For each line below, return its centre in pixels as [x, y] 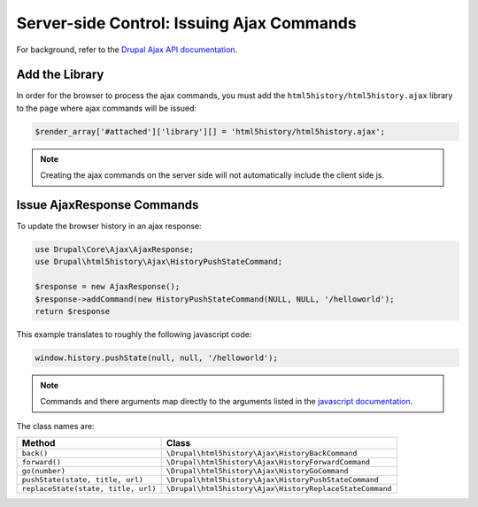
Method [39, 443]
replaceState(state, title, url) [89, 489]
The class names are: [55, 426]
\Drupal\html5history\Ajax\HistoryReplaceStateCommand [279, 489]
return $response [73, 311]
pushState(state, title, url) [82, 480]
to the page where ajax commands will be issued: [107, 108]
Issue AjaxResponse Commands [108, 205]
